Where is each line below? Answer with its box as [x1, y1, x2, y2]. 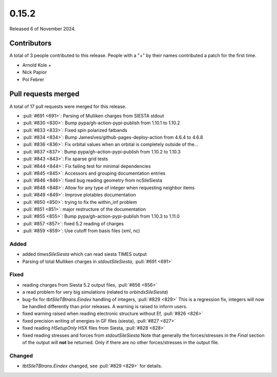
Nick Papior [22, 69, 47, 76]
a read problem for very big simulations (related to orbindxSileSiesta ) [22, 289, 168, 295]
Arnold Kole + [22, 62, 51, 68]
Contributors [9, 39, 52, 48]
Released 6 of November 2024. [9, 26, 76, 32]
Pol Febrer [22, 76, 45, 82]
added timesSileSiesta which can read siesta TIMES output [22, 251, 147, 257]
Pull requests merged [9, 90, 80, 99]
